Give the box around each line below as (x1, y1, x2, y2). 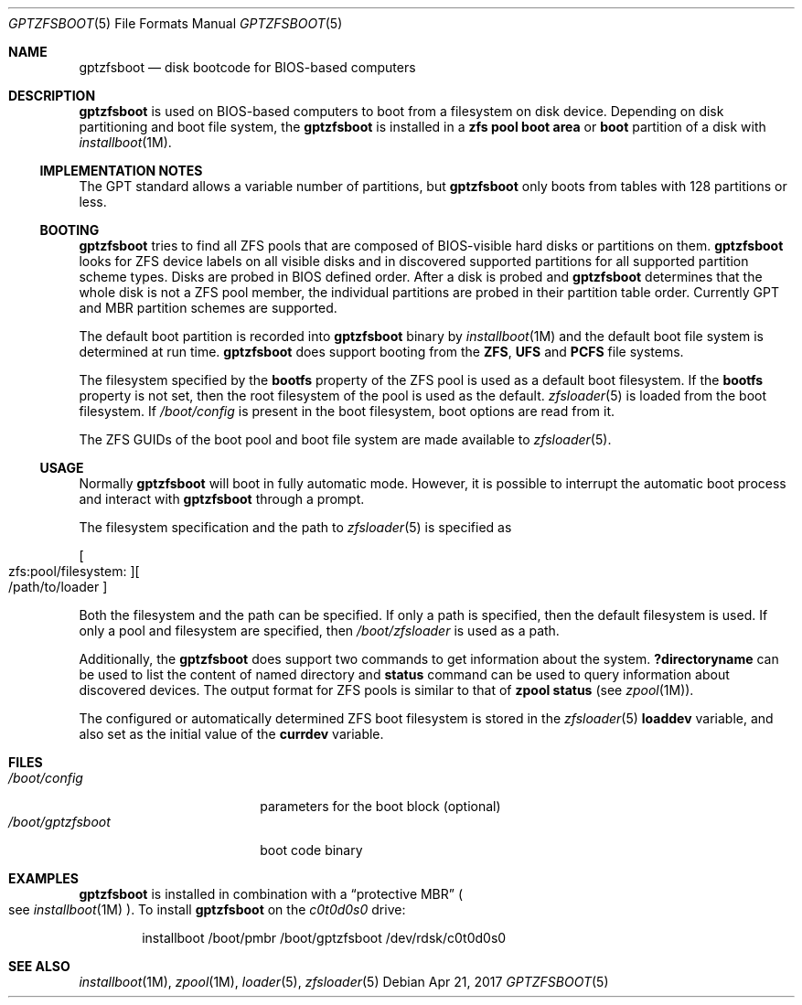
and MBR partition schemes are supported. (79, 300, 337, 315)
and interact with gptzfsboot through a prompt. (79, 491, 365, 507)
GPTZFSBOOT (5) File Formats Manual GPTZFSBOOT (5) (8, 16, 343, 31)
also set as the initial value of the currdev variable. (79, 726, 384, 742)
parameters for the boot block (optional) (260, 798, 501, 814)
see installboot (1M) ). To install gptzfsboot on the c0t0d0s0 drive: (8, 902, 406, 917)
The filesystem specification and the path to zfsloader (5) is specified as (79, 519, 512, 535)
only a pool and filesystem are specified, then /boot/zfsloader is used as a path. (79, 623, 560, 638)
